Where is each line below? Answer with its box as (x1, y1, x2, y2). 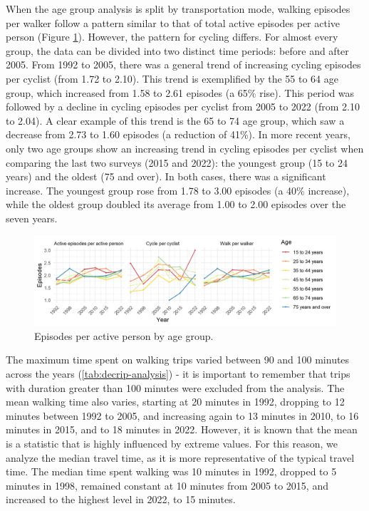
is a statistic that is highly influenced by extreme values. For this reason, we (6, 435, 338, 450)
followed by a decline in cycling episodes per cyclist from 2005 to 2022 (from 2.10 (6, 99, 360, 114)
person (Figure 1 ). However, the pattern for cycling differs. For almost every (6, 29, 338, 44)
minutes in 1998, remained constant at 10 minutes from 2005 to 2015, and (6, 478, 328, 492)
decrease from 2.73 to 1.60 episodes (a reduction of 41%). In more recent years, (6, 127, 350, 142)
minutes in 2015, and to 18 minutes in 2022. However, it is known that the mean (6, 422, 358, 437)
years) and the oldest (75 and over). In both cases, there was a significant (6, 169, 326, 184)
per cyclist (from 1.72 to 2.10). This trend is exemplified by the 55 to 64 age (6, 71, 338, 86)
